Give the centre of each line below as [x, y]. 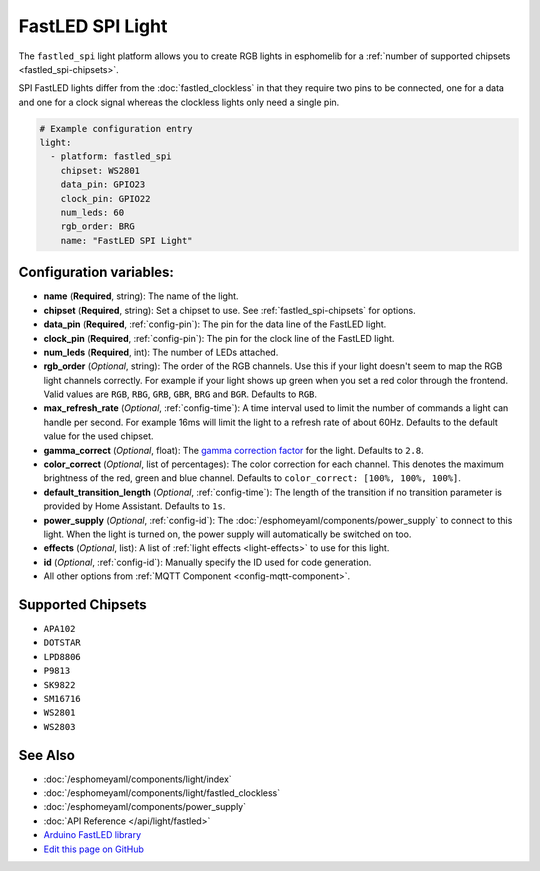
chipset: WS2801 [100, 170]
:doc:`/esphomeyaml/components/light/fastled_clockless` [161, 793]
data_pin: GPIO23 [103, 184]
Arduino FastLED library [92, 835]
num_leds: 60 [92, 213]
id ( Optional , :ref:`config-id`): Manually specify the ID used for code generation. [207, 562]
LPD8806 [62, 656]
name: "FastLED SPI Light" [127, 240]
